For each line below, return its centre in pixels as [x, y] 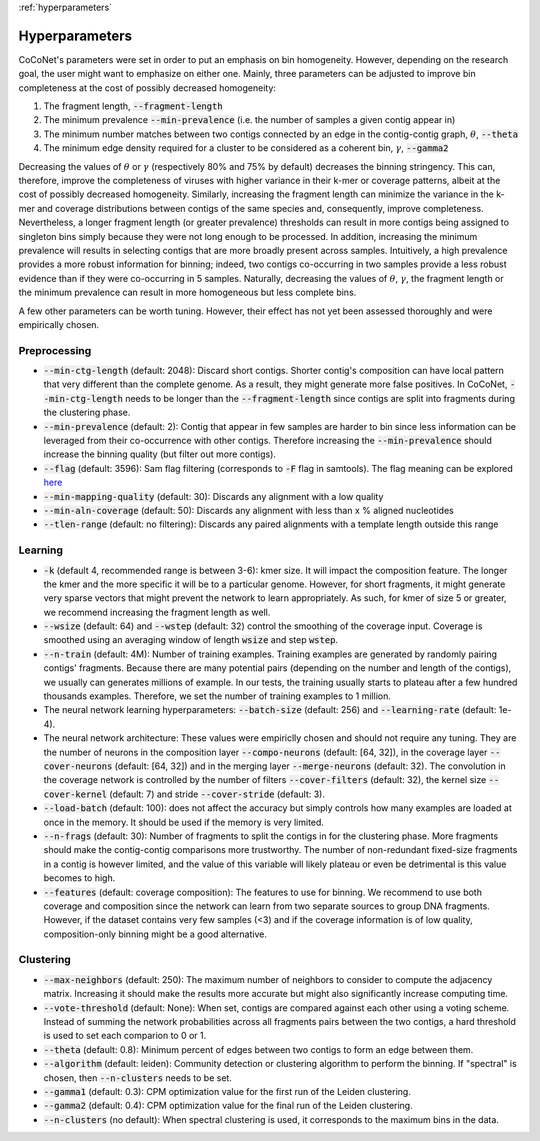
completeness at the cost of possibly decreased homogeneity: [147, 87]
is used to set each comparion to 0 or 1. [125, 1036]
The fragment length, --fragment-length [133, 106]
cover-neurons [78, 766]
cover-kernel [75, 794]
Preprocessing [55, 350]
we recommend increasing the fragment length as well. [157, 612]
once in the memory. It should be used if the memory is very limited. [184, 822]
